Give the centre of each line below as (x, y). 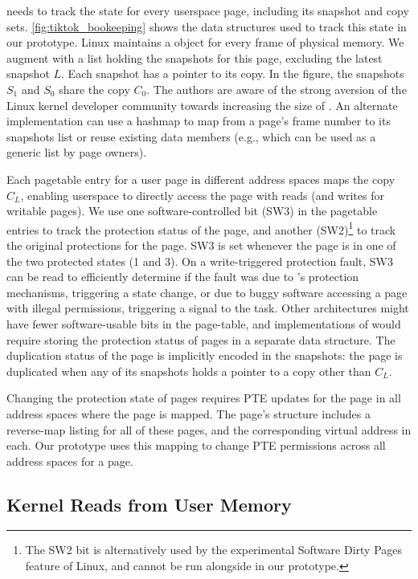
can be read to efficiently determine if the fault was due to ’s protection (183, 277)
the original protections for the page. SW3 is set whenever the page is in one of (201, 245)
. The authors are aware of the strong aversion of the (277, 89)
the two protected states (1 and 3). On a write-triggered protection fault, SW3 (200, 261)
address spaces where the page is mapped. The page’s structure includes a (189, 413)
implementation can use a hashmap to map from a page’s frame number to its (199, 121)
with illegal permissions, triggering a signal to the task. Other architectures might (208, 308)
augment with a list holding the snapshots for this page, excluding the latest (195, 57)
